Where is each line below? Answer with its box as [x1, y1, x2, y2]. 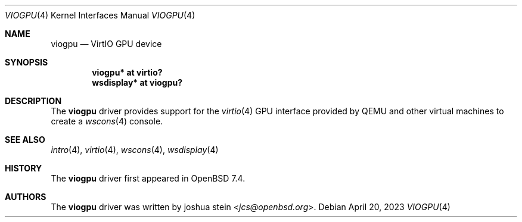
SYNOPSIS [5, 57, 48, 67]
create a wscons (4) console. [51, 116, 163, 126]
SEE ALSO [5, 135, 45, 145]
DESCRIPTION [5, 96, 62, 106]
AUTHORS [5, 192, 46, 202]
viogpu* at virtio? [92, 67, 163, 77]
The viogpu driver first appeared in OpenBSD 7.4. [51, 173, 246, 183]
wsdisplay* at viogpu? [92, 77, 183, 87]
